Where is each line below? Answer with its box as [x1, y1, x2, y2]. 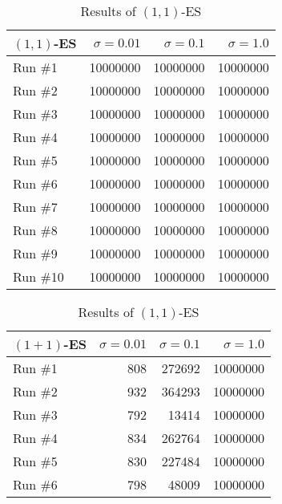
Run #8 [13, 221, 58, 239]
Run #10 [13, 267, 64, 286]
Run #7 [13, 197, 58, 216]
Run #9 [13, 244, 58, 262]
